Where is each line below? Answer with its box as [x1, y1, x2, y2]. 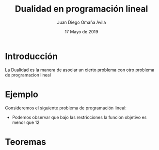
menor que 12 [12, 120, 40, 125]
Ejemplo [5, 89, 39, 100]
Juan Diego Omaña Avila [57, 19, 106, 25]
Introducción [5, 51, 58, 61]
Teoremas [5, 136, 47, 147]
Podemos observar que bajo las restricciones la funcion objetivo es [12, 114, 147, 120]
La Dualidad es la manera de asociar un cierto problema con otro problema [5, 67, 155, 73]
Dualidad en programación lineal [15, 3, 148, 15]
